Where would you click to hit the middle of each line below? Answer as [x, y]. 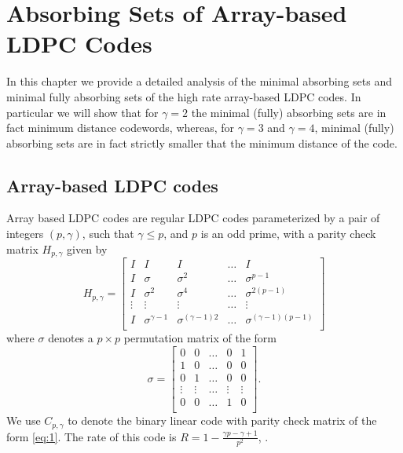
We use [24, 420]
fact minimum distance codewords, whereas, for [121, 128]
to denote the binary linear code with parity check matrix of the [222, 420]
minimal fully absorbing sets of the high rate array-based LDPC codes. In [184, 96]
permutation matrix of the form [200, 338]
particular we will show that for [82, 112]
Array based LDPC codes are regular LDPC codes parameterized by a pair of [193, 218]
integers [25, 234]
